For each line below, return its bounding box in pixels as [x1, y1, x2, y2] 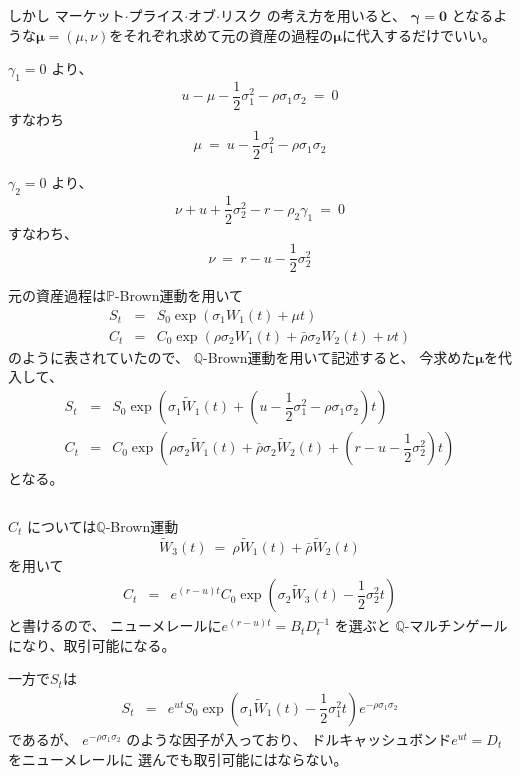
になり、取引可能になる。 [8, 634, 176, 655]
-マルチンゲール [404, 615, 508, 636]
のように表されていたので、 [8, 346, 190, 367]
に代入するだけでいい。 [341, 24, 496, 45]
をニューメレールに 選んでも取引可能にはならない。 [8, 748, 348, 769]
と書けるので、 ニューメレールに [8, 615, 222, 636]
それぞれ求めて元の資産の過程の [123, 24, 334, 45]
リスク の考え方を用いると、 [219, 5, 407, 25]
